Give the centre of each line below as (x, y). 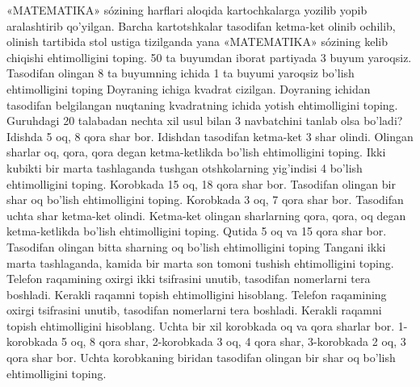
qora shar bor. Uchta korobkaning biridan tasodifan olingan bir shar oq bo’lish (201, 358)
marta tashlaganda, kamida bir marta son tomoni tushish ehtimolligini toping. (200, 262)
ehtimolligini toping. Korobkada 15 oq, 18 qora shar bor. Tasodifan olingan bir (201, 183)
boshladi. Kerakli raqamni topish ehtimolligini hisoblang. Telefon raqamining (197, 294)
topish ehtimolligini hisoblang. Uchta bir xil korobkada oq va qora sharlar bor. (201, 325)
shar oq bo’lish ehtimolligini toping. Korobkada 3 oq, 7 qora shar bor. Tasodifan (205, 200)
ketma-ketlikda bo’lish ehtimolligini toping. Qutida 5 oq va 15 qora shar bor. (197, 231)
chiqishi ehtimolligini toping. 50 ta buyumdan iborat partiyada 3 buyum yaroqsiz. (209, 57)
